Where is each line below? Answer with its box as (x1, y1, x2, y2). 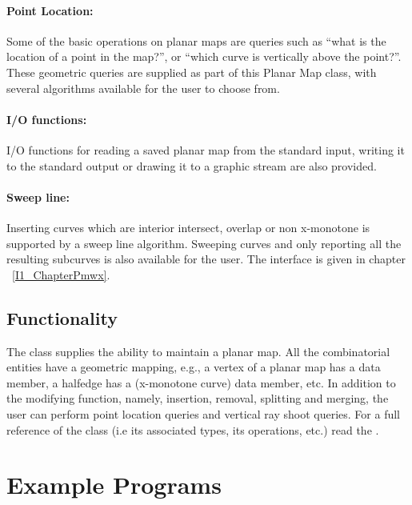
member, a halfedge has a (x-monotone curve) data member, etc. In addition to (6, 374, 396, 391)
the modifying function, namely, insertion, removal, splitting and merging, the (6, 390, 389, 407)
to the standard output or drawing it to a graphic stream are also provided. (6, 157, 377, 174)
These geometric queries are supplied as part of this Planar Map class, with (6, 63, 377, 80)
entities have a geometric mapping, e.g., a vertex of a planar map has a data (6, 359, 381, 375)
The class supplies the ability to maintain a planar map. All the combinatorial (6, 343, 390, 359)
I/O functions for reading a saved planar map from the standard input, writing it (6, 141, 405, 158)
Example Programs (6, 468, 222, 501)
